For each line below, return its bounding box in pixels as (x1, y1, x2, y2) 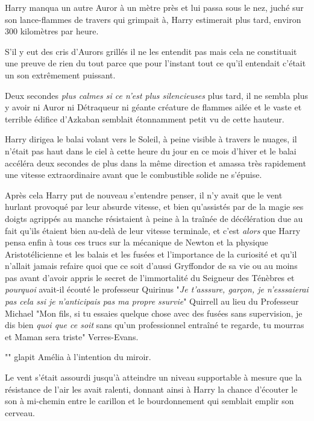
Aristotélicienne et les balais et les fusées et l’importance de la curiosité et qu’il (5, 247, 297, 260)
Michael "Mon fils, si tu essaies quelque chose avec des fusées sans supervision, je (5, 306, 303, 319)
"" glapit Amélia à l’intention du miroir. (5, 350, 151, 363)
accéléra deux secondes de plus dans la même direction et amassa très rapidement (5, 156, 306, 169)
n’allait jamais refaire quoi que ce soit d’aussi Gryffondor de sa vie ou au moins (5, 259, 298, 272)
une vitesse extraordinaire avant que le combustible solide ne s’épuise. (5, 168, 262, 181)
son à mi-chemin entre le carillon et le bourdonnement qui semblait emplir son (5, 394, 294, 407)
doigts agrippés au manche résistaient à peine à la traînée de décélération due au (5, 212, 303, 224)
